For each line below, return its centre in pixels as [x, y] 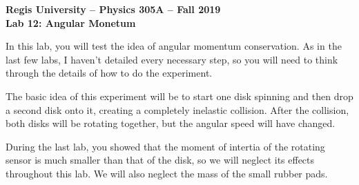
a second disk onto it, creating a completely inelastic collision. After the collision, [177, 109]
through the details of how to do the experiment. [109, 73]
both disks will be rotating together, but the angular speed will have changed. [171, 123]
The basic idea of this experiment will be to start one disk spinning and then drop [179, 96]
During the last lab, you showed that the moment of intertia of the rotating [165, 146]
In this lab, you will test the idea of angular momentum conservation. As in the [174, 46]
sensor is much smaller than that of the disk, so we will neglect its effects [160, 160]
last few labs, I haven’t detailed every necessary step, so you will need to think [172, 59]
